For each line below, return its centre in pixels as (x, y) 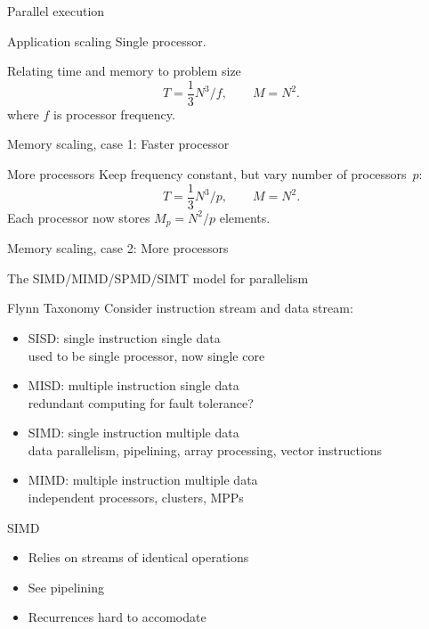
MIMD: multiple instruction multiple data (143, 480)
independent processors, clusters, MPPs (136, 498)
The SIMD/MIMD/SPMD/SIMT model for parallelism (158, 278)
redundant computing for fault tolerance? (141, 402)
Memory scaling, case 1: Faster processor (118, 144)
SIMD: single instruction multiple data (134, 433)
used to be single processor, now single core (146, 355)
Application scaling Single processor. (107, 41)
